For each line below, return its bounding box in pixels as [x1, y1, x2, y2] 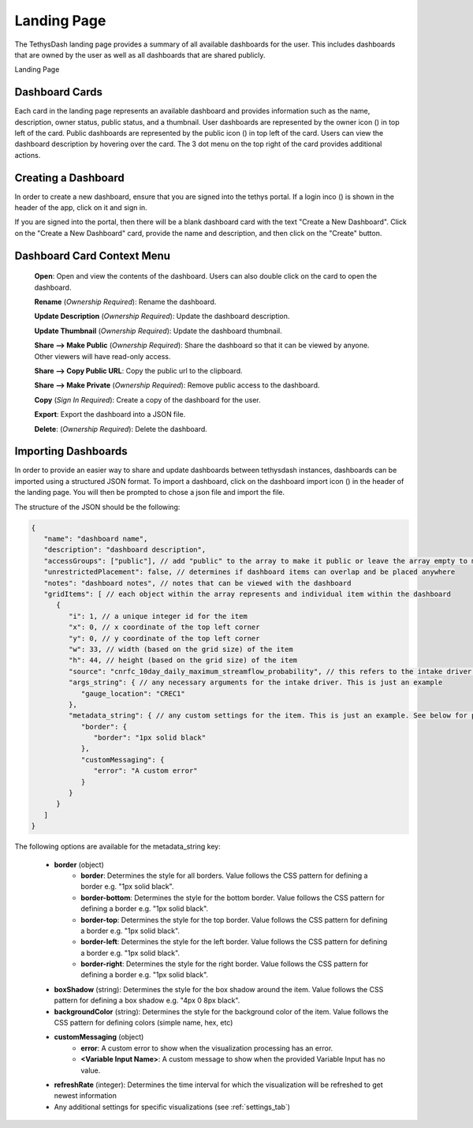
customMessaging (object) [54, 1032, 144, 1042]
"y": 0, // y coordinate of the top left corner [68, 634, 260, 643]
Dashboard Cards [14, 85, 102, 99]
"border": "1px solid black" [93, 733, 207, 742]
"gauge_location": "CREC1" [80, 689, 185, 698]
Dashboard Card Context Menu [14, 249, 171, 262]
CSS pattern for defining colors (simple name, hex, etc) [54, 1018, 233, 1028]
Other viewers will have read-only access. [34, 351, 171, 361]
